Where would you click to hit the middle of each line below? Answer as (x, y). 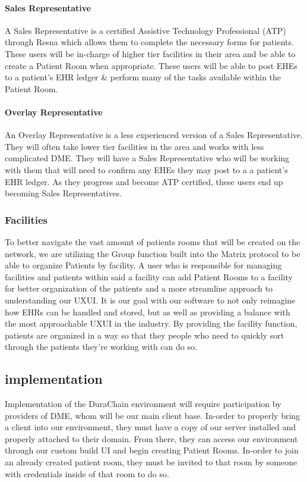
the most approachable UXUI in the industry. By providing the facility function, (151, 323)
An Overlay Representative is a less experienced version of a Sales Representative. (154, 135)
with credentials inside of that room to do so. (87, 473)
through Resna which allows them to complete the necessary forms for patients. (149, 42)
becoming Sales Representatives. (64, 193)
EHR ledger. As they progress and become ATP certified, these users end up (144, 181)
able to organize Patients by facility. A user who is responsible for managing (143, 265)
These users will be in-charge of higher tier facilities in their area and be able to (150, 53)
